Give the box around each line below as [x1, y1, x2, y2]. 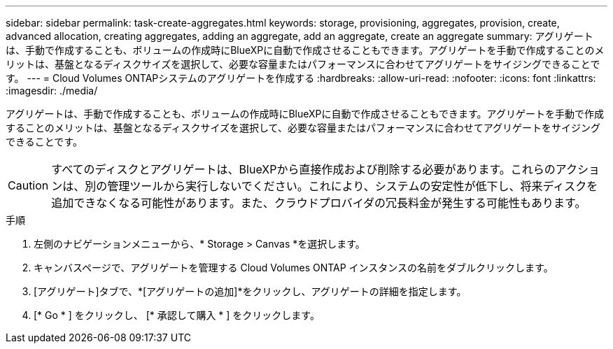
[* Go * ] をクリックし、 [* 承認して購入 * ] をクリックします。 [34, 309, 320, 321]
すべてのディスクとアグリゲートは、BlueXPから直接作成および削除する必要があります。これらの [51, 162, 556, 176]
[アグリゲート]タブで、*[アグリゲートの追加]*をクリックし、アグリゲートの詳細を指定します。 [34, 285, 467, 297]
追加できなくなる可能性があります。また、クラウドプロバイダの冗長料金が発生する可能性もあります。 [51, 196, 586, 210]
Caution [8, 178, 49, 192]
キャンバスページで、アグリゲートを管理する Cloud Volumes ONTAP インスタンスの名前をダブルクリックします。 [34, 262, 554, 273]
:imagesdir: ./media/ [6, 85, 98, 97]
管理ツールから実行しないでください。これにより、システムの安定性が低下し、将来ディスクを [107, 179, 598, 193]
